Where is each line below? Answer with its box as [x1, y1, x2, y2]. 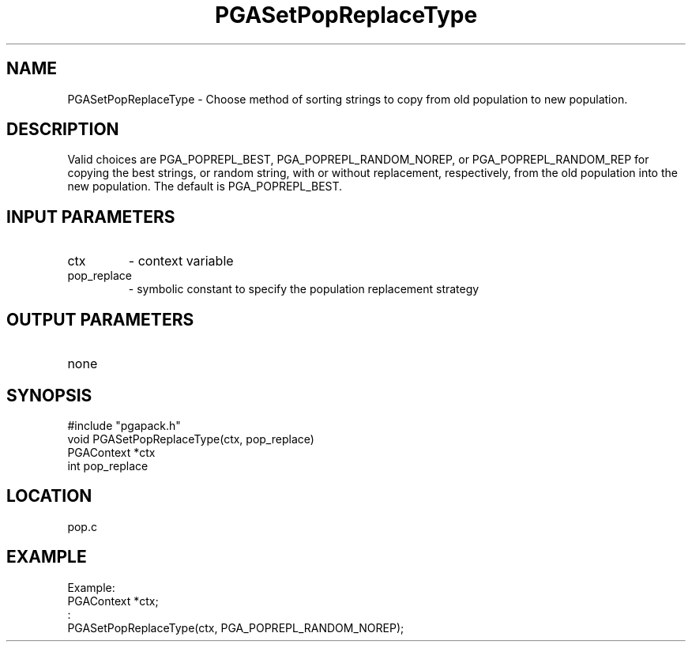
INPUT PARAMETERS [6, 206, 175, 227]
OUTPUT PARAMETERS [6, 309, 194, 330]
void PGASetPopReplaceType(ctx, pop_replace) [67, 431, 314, 446]
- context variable [128, 253, 234, 269]
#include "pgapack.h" [67, 418, 181, 432]
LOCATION [6, 486, 92, 507]
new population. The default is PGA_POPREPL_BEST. [67, 179, 343, 194]
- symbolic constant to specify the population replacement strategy [128, 282, 480, 296]
